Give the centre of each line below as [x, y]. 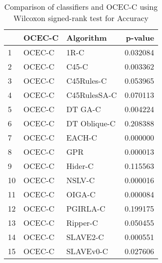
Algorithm [86, 37]
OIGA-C [81, 194]
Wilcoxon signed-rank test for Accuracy [81, 18]
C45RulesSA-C [91, 95]
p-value [140, 37]
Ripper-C [82, 223]
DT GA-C [83, 109]
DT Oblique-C [91, 123]
